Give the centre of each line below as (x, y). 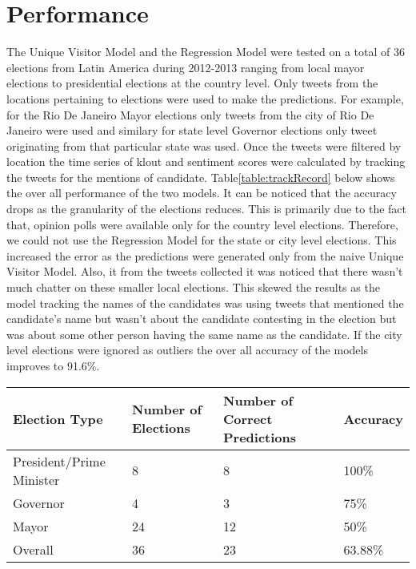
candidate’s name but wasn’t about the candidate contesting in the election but (202, 319)
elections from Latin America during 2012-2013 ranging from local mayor (186, 67)
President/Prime (59, 461)
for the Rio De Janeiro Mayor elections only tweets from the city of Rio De (190, 114)
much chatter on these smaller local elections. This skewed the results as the (193, 287)
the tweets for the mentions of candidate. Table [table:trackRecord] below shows (201, 177)
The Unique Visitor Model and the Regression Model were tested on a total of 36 (206, 52)
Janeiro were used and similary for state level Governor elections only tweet (192, 130)
